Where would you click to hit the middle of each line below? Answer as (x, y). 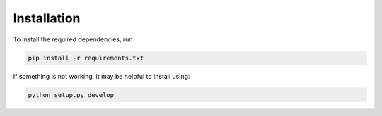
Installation (47, 18)
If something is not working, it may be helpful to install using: (102, 76)
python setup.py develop (71, 95)
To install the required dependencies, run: (74, 39)
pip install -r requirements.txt (86, 58)
